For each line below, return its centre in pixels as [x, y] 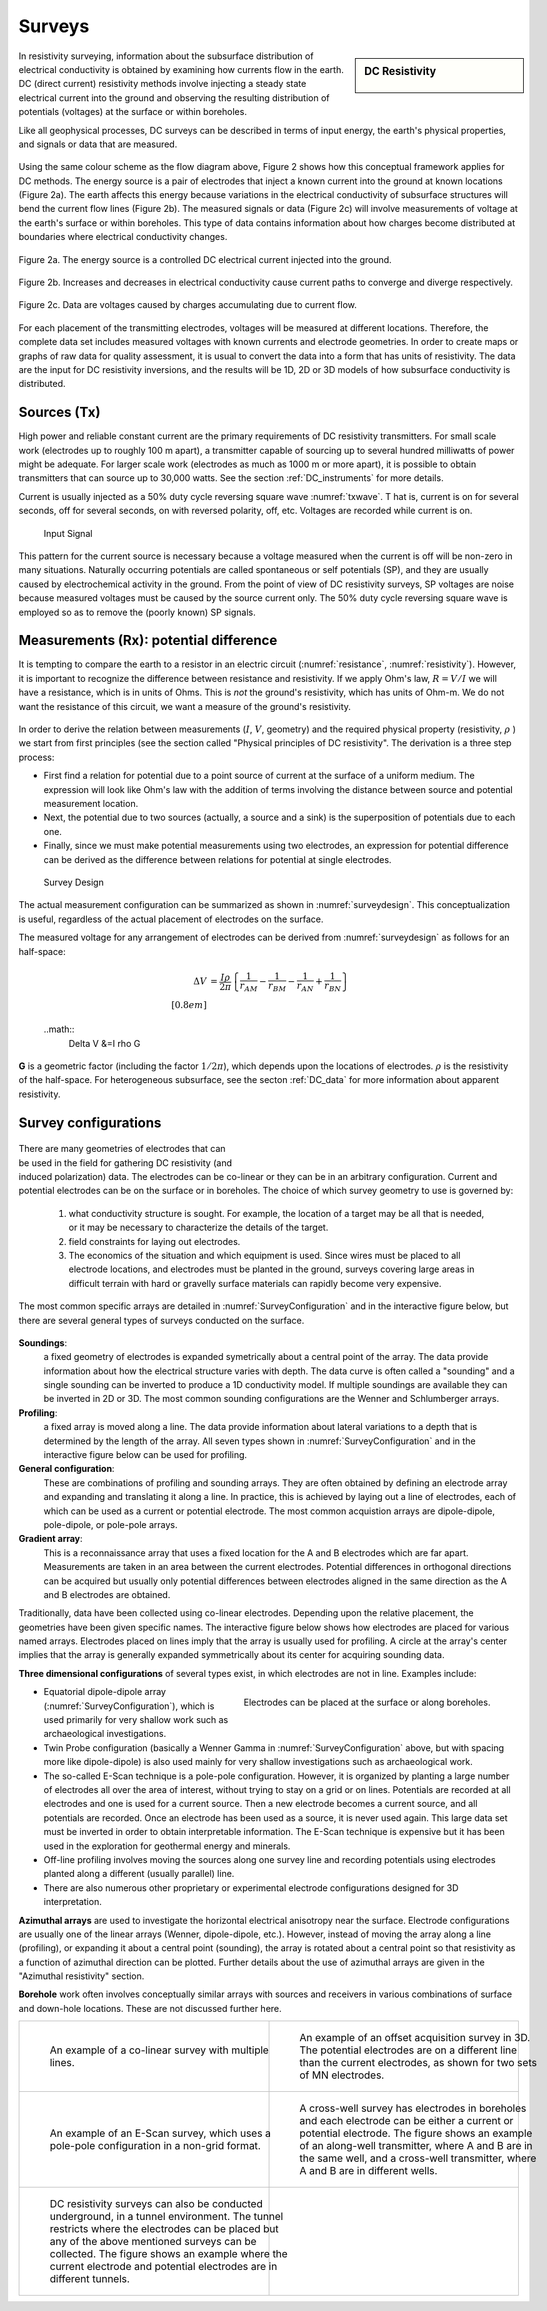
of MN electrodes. [342, 2075]
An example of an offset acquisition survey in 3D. [415, 2038]
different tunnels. [89, 2279]
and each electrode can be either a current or [406, 2121]
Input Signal [68, 533]
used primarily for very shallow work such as [136, 1720]
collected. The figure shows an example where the [169, 2254]
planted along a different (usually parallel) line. [139, 1874]
